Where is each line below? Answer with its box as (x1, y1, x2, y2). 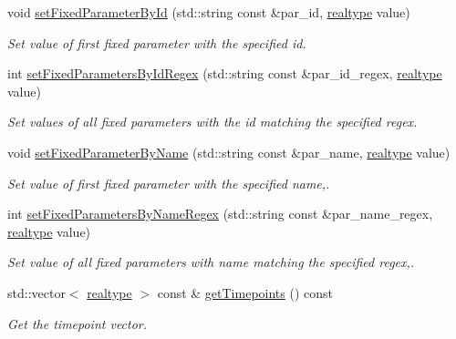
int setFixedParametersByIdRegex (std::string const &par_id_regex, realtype (7, 64, 442, 83)
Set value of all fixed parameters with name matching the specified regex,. (7, 252, 415, 272)
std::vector (7, 282, 66, 302)
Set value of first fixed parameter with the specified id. (7, 33, 306, 52)
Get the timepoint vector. (7, 313, 148, 333)
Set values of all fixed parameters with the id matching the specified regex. (7, 112, 418, 131)
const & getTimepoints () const (157, 282, 333, 302)
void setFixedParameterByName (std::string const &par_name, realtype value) (7, 142, 451, 161)
